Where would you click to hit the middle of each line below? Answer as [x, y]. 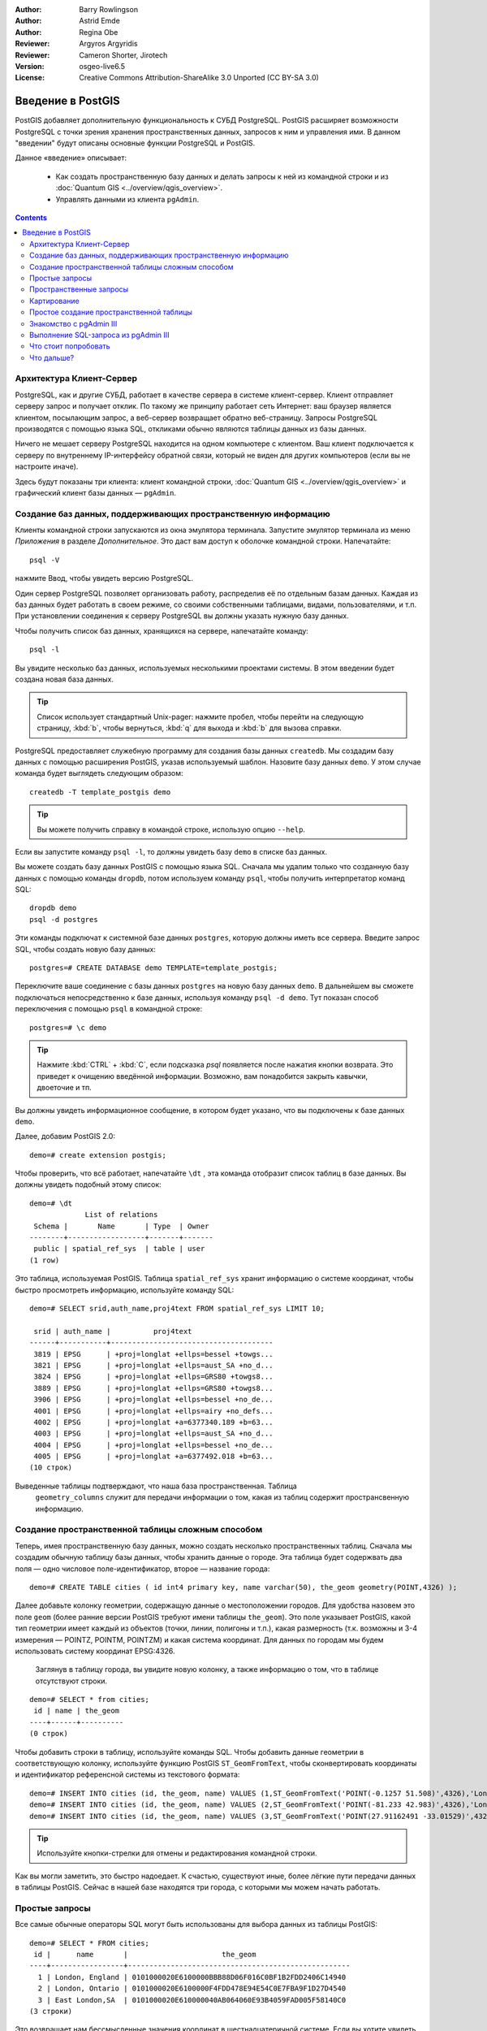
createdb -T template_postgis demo [100, 792]
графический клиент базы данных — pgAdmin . [96, 492]
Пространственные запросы [79, 289]
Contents [31, 217]
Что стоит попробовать [70, 346]
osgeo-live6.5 [102, 66]
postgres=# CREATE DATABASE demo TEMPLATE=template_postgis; [153, 968]
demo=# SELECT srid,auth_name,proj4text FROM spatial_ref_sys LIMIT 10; [177, 1308]
